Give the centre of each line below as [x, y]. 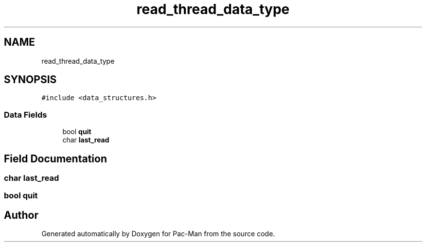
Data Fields [26, 114]
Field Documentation [55, 158]
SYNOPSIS [30, 80]
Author [21, 215]
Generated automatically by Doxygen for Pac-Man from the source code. [158, 234]
